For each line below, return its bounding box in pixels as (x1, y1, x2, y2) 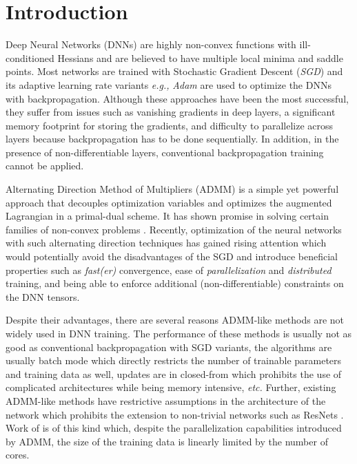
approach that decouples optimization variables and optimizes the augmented (6, 195, 332, 209)
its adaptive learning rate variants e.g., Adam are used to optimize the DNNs (6, 77, 331, 92)
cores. (6, 447, 30, 462)
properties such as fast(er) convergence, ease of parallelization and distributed (6, 262, 331, 277)
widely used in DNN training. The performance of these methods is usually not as (6, 326, 352, 340)
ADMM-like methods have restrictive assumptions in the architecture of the (6, 393, 326, 408)
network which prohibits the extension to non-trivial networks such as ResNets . (6, 407, 344, 421)
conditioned (6, 50, 54, 65)
